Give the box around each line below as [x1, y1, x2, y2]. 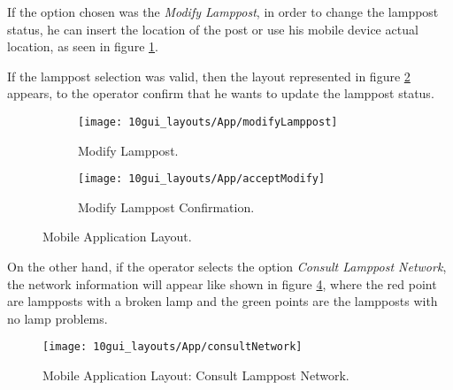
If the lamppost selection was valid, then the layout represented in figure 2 [7, 66, 411, 85]
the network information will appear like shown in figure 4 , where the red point [7, 274, 437, 293]
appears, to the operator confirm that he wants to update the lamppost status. [7, 84, 434, 103]
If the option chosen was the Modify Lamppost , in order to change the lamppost [7, 3, 439, 20]
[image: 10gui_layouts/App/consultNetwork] [42, 340, 303, 354]
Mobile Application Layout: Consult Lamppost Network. [42, 366, 349, 385]
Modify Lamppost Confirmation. [78, 197, 255, 216]
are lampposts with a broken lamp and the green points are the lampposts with [7, 292, 438, 310]
